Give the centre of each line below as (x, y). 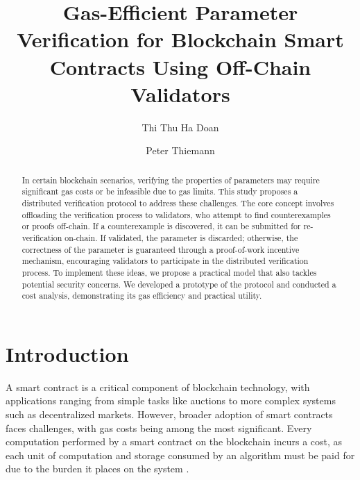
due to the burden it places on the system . (97, 469)
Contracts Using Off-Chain (180, 66)
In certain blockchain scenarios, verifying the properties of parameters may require (171, 180)
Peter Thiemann (180, 150)
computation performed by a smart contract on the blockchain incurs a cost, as (174, 441)
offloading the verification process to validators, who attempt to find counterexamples (176, 214)
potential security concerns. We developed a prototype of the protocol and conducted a (179, 284)
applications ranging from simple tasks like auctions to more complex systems (171, 400)
